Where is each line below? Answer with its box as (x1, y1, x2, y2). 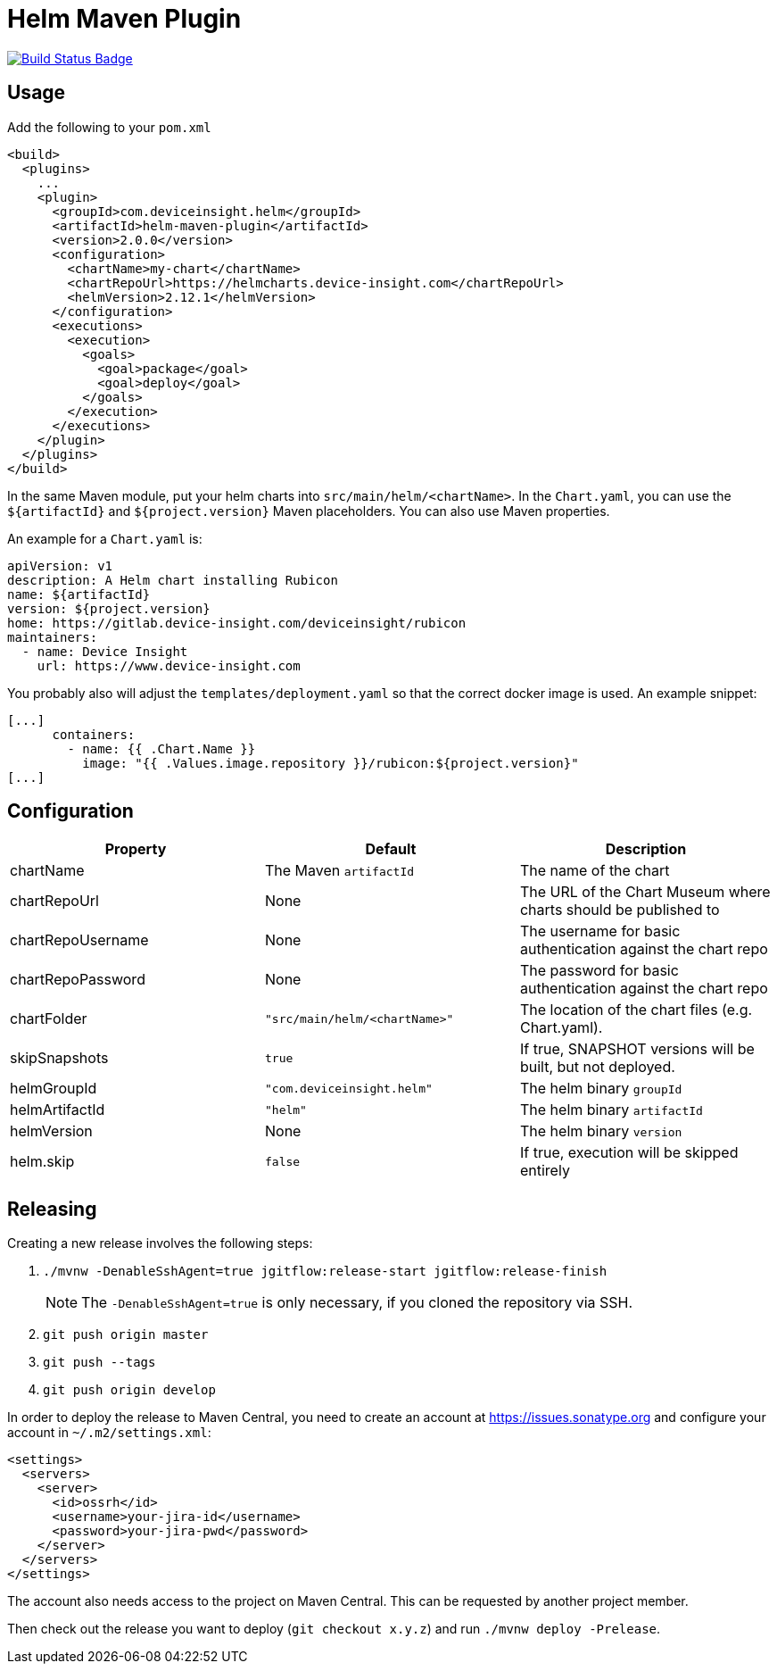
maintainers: (7, 629, 98, 644)
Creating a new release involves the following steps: (7, 1235, 313, 1251)
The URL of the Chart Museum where (519, 883, 771, 902)
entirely (519, 1161, 570, 1180)
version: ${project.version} (7, 601, 211, 616)
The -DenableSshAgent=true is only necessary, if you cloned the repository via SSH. (81, 1293, 633, 1312)
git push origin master (43, 1327, 209, 1343)
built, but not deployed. (519, 1058, 675, 1077)
